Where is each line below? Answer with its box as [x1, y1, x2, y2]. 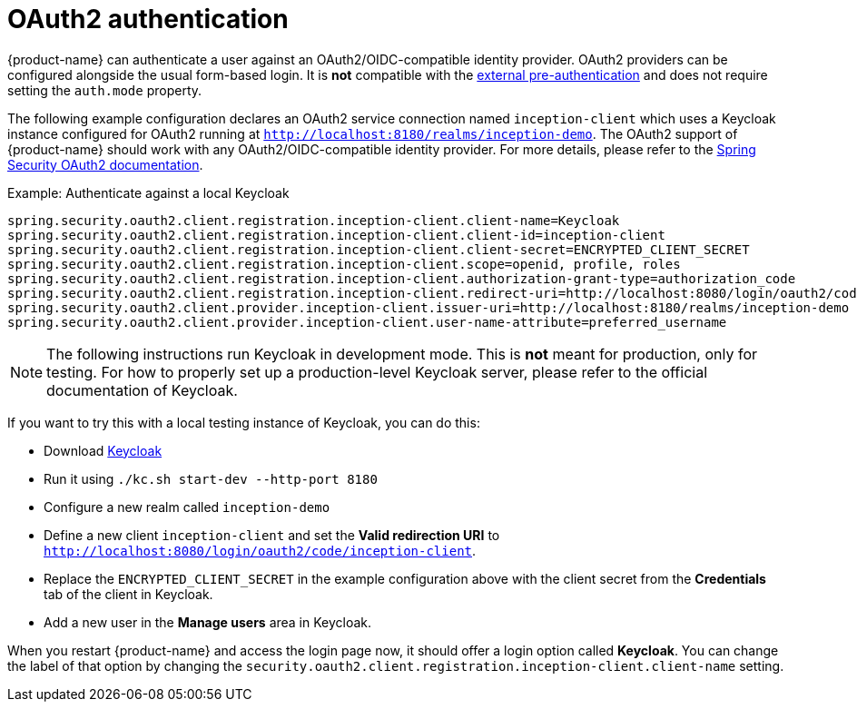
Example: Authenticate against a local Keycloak [7, 184, 290, 201]
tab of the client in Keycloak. [44, 586, 213, 602]
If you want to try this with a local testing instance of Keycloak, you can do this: [7, 414, 480, 430]
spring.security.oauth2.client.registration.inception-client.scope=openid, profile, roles [7, 256, 681, 271]
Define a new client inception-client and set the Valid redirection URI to [44, 527, 500, 543]
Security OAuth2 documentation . [7, 156, 203, 172]
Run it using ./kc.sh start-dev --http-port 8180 [44, 470, 378, 487]
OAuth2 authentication [7, 4, 289, 34]
